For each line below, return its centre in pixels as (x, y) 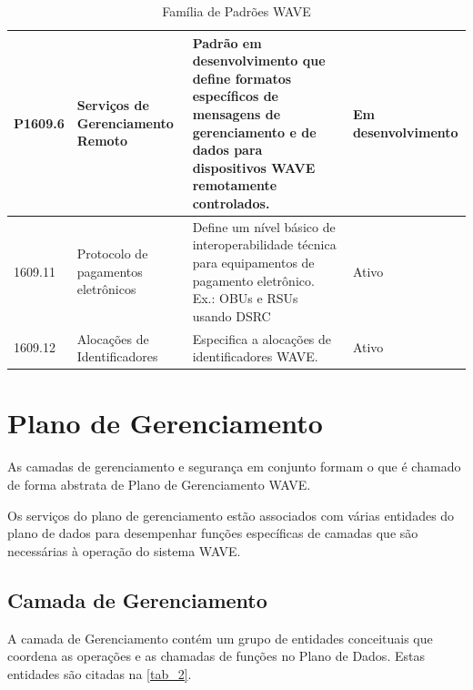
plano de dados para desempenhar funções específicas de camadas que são (213, 533)
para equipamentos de (253, 262)
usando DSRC (231, 315)
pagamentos (110, 271)
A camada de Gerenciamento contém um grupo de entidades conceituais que (220, 638)
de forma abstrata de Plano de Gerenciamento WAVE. (159, 484)
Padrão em (227, 42)
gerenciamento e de (254, 132)
